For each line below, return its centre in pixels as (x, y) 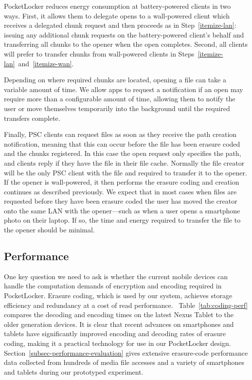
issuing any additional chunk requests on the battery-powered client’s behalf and (124, 34)
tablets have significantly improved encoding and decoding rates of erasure (115, 333)
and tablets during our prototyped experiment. (74, 371)
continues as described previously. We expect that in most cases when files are (120, 191)
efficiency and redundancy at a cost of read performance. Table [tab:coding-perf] (126, 305)
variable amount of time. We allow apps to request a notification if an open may (124, 89)
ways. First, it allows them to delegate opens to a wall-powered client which (117, 15)
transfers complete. (32, 118)
